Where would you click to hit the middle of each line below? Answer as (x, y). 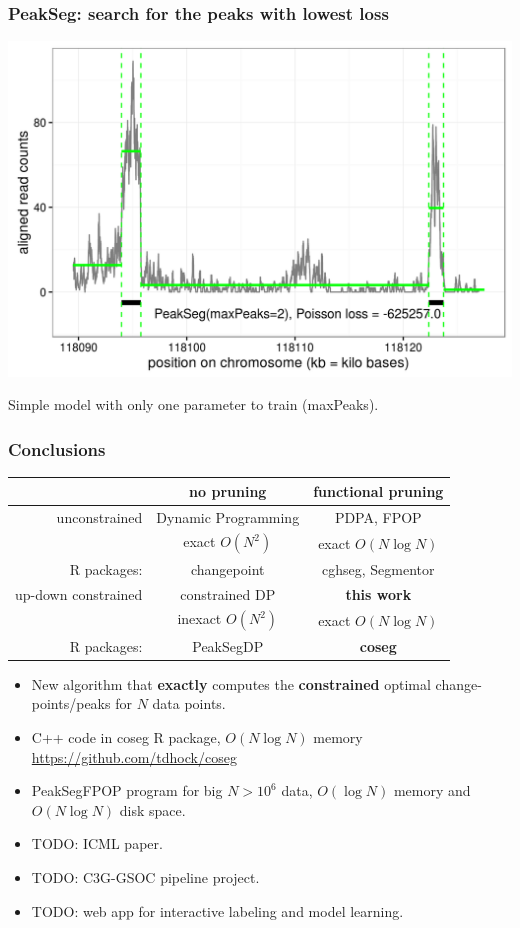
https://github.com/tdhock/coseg (134, 756)
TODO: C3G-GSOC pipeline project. (145, 876)
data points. (189, 703)
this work (378, 593)
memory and (432, 790)
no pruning (228, 490)
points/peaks (71, 703)
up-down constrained (79, 593)
